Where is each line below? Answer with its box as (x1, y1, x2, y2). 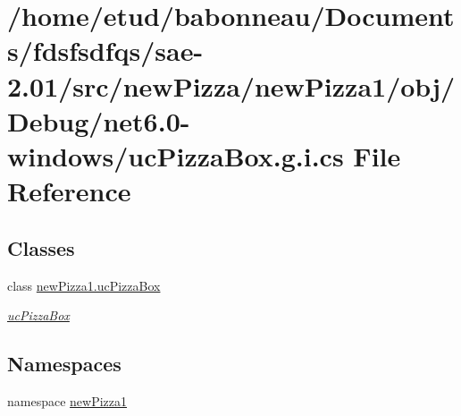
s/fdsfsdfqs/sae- (7, 32, 204, 69)
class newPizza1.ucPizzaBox (7, 276, 161, 294)
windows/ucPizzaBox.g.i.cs (7, 137, 344, 174)
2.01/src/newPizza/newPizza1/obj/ (7, 67, 456, 104)
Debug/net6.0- (7, 102, 190, 139)
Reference (7, 173, 131, 209)
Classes (7, 233, 75, 261)
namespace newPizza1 (7, 391, 128, 410)
